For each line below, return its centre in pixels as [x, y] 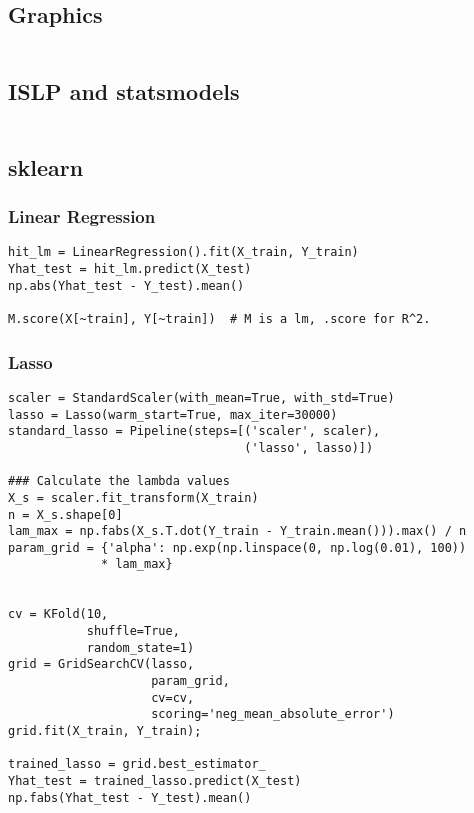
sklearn [46, 166]
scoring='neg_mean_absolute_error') [273, 714]
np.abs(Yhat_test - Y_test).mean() [126, 285]
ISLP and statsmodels [124, 90]
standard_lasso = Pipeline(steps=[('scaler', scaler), [194, 431]
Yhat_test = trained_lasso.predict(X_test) [155, 781]
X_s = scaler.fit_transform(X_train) [133, 497]
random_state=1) [140, 647]
